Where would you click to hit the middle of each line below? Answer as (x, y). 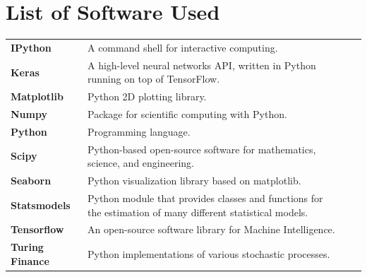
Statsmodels (41, 205)
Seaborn (31, 181)
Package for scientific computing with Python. (187, 114)
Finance (30, 260)
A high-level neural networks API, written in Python (201, 65)
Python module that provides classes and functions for (205, 198)
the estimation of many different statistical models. (198, 212)
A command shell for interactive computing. (182, 47)
